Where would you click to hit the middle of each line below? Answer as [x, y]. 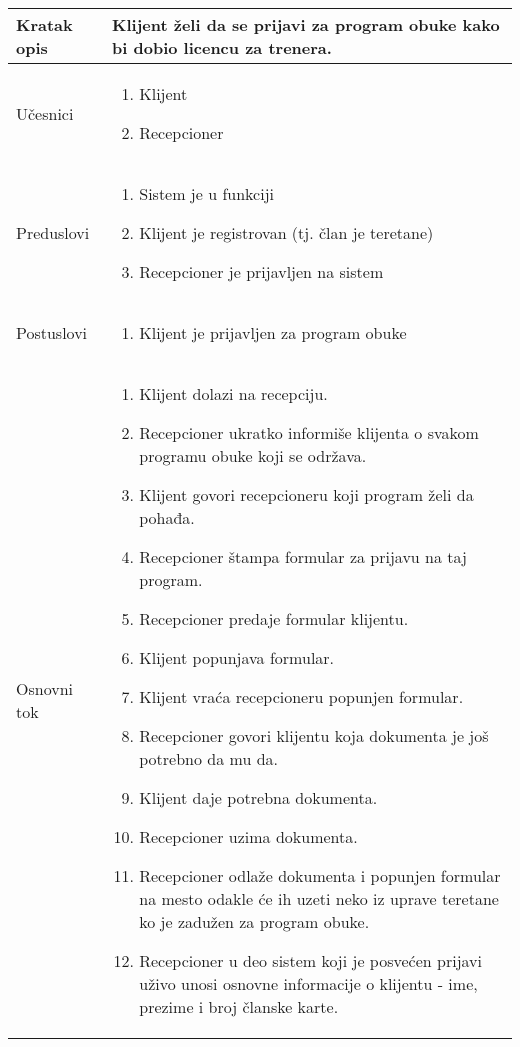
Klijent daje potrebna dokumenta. [258, 797]
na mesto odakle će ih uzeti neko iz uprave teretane [319, 898]
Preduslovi [53, 232]
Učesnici [45, 113]
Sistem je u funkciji [207, 193]
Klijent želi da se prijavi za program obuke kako [306, 24]
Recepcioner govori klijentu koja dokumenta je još [314, 735]
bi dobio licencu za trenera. [222, 47]
